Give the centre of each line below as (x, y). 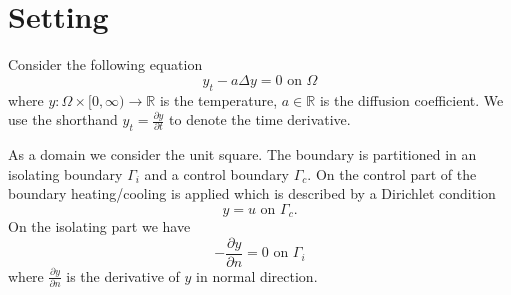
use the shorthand (63, 119)
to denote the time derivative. (260, 119)
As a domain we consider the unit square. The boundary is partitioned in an (242, 153)
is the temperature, (218, 99)
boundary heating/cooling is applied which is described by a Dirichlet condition (252, 193)
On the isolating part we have (99, 226)
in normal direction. (257, 275)
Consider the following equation (105, 64)
